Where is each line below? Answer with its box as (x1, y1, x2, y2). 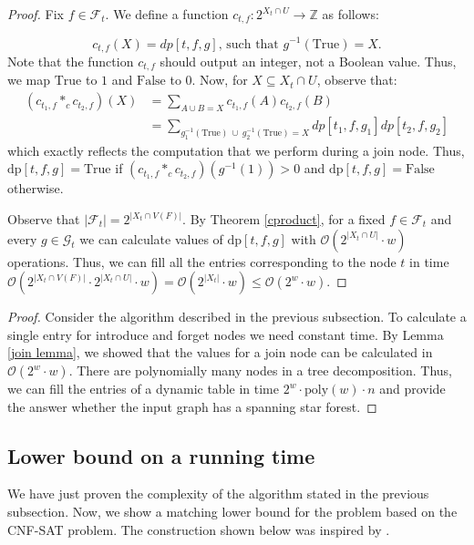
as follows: (322, 5, 379, 23)
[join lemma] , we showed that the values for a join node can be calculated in (7, 343, 433, 362)
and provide (379, 379, 446, 397)
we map (7, 70, 51, 89)
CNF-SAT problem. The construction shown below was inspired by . (7, 519, 390, 539)
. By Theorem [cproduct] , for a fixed (182, 210, 386, 229)
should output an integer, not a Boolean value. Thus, (160, 51, 457, 70)
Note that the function (7, 51, 134, 70)
